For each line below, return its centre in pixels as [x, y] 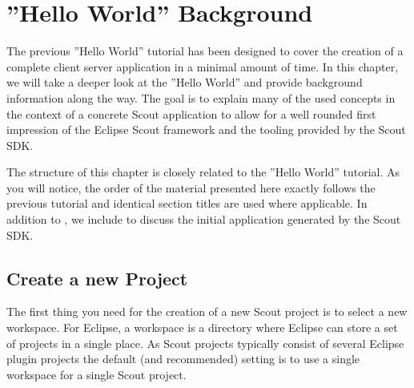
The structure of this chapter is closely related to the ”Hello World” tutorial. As [203, 172]
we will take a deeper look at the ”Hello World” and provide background [185, 82]
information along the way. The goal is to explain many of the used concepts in [201, 97]
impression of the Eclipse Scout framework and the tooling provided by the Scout [206, 129]
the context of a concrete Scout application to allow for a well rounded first [191, 113]
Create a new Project [97, 278]
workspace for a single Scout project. [96, 374]
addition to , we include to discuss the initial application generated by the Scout [204, 219]
